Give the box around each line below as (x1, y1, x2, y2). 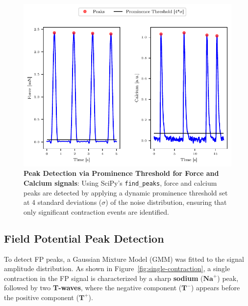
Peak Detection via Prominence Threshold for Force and (24, 168, 219, 178)
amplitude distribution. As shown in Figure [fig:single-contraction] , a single (4, 263, 230, 274)
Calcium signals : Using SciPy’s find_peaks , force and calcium (24, 177, 217, 188)
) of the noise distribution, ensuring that (105, 197, 227, 207)
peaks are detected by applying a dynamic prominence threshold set (24, 187, 228, 197)
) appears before (191, 282, 240, 293)
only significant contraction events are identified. (24, 206, 169, 217)
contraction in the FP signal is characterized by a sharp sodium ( (4, 273, 203, 283)
